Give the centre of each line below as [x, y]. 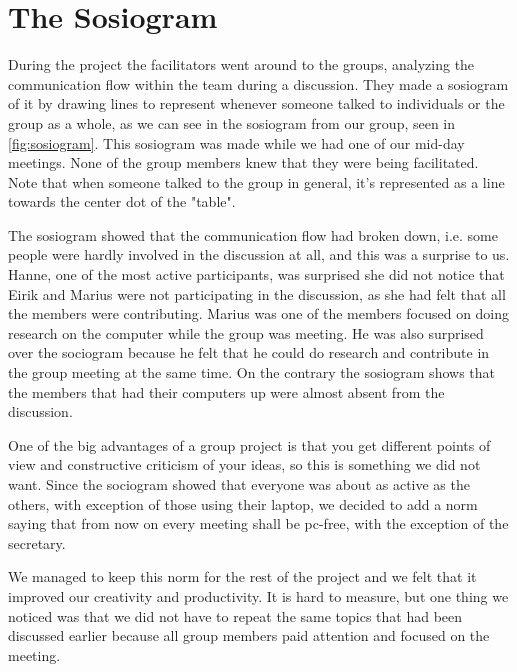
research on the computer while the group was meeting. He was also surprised [246, 332]
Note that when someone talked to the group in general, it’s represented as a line [256, 181]
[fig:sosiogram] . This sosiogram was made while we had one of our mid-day [236, 142]
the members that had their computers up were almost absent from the [226, 391]
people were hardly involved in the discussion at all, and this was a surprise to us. [259, 254]
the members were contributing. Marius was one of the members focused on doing [259, 313]
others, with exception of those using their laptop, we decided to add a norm [243, 503]
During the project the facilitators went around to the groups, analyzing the [241, 64]
